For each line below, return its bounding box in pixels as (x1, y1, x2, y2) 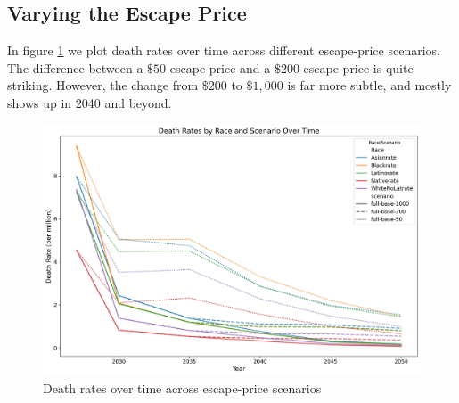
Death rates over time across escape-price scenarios (43, 378, 322, 397)
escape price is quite (303, 58, 414, 77)
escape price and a (169, 58, 271, 77)
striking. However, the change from (7, 76, 199, 95)
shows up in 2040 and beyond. (7, 93, 172, 111)
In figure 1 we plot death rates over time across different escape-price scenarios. (7, 41, 440, 60)
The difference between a (7, 58, 143, 77)
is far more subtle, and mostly (287, 76, 452, 95)
